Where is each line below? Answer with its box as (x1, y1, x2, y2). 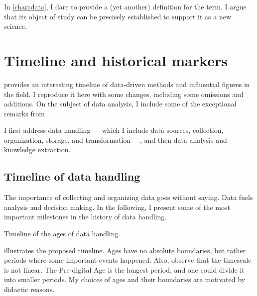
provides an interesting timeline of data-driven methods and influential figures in (4, 79, 250, 89)
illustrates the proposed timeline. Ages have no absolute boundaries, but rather (4, 245, 246, 255)
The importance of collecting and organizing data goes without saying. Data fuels (4, 192, 253, 202)
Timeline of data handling (4, 169, 140, 184)
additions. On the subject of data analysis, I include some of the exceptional (4, 99, 237, 109)
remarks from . (4, 108, 49, 118)
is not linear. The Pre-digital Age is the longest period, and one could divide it (4, 264, 245, 275)
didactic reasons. (4, 284, 55, 295)
